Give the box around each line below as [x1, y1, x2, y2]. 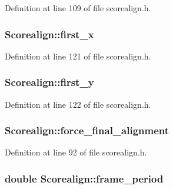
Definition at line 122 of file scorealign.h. [5, 98, 151, 110]
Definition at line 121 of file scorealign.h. [5, 49, 151, 62]
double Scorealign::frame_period [5, 171, 164, 185]
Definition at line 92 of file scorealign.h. [5, 146, 147, 158]
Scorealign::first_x [5, 26, 94, 41]
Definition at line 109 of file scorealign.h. [5, 2, 151, 14]
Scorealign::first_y [5, 75, 94, 89]
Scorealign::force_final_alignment [5, 123, 169, 138]
